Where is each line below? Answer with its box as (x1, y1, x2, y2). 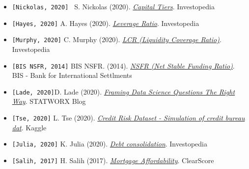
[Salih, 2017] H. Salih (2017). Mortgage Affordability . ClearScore (12, 155, 214, 165)
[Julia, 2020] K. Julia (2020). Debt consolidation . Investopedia (12, 139, 208, 149)
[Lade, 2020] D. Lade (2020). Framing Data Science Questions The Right (12, 86, 235, 97)
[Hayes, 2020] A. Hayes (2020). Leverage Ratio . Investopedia (12, 18, 199, 28)
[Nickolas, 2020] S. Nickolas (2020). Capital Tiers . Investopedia (12, 1, 215, 11)
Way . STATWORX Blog (12, 96, 86, 106)
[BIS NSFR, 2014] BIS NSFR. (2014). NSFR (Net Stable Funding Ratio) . (12, 60, 235, 71)
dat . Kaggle (12, 122, 47, 132)
